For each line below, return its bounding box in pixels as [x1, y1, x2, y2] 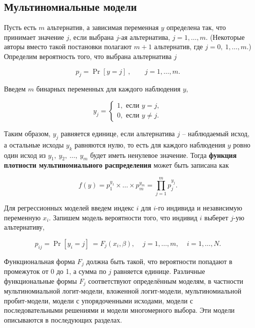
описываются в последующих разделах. [4, 314, 122, 325]
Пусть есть [4, 22, 36, 32]
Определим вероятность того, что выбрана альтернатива [4, 51, 172, 61]
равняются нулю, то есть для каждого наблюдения [74, 139, 225, 149]
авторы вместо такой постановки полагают [4, 41, 132, 52]
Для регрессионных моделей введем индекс [4, 203, 134, 213]
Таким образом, [4, 128, 51, 138]
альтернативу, [4, 222, 45, 232]
